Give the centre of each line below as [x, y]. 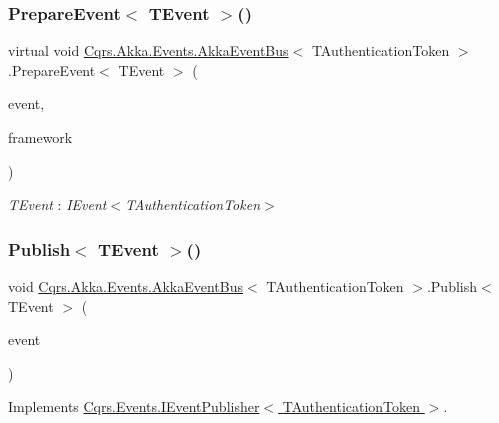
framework [40, 137]
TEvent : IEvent [57, 204]
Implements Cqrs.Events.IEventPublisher [134, 406]
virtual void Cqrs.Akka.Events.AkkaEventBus [148, 50]
